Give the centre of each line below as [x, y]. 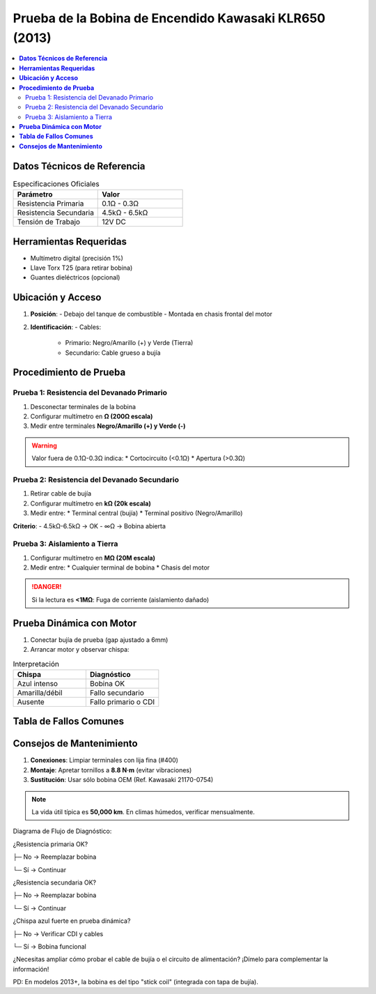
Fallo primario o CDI [122, 702]
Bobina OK [107, 683]
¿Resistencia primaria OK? [50, 844]
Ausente [31, 702]
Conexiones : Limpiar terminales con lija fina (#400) [104, 760]
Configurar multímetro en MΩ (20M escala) [93, 558]
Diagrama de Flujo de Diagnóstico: [62, 831]
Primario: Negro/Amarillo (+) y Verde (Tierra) [129, 343]
